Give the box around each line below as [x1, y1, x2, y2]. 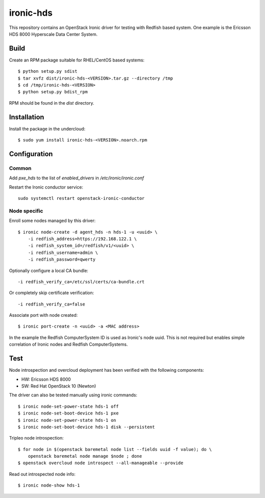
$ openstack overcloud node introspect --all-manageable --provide [18, 460, 184, 466]
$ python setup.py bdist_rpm [18, 89, 88, 95]
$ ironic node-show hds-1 [18, 483, 80, 488]
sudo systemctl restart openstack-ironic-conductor [18, 195, 145, 201]
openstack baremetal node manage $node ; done [27, 453, 142, 459]
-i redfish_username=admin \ [27, 249, 98, 255]
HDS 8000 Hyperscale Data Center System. [9, 31, 98, 37]
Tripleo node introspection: [9, 435, 64, 441]
